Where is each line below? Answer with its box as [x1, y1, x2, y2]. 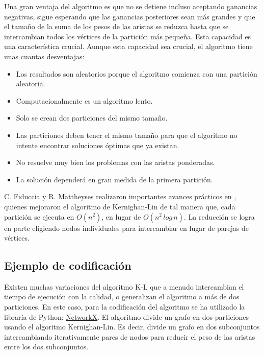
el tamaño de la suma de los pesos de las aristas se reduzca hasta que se [4, 21, 229, 32]
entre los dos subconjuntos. [4, 341, 89, 352]
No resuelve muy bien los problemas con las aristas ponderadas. [16, 157, 215, 168]
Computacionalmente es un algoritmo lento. [16, 95, 153, 106]
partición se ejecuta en [4, 211, 74, 222]
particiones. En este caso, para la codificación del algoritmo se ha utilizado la [4, 301, 245, 312]
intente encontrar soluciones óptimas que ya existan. [16, 139, 179, 150]
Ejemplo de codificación [4, 257, 131, 273]
